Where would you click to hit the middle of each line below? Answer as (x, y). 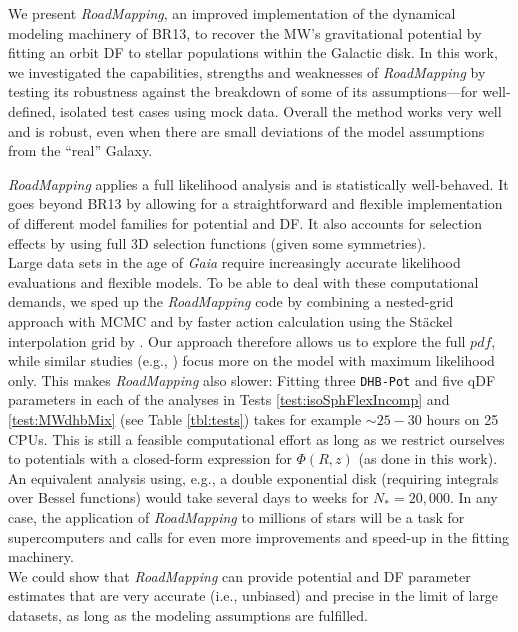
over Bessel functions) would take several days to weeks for (188, 497)
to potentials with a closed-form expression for (150, 458)
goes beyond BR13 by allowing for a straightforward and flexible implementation (255, 203)
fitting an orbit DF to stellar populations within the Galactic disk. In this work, (253, 52)
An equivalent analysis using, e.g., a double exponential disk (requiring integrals (253, 477)
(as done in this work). (428, 458)
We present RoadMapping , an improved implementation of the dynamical (232, 13)
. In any (473, 497)
